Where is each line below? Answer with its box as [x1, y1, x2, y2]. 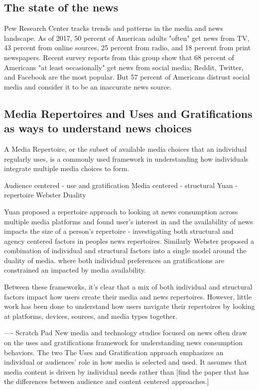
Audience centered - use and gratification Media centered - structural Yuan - [4, 180, 238, 190]
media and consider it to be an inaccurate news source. [4, 81, 172, 92]
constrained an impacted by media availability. [4, 265, 146, 275]
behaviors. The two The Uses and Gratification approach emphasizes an [4, 347, 224, 357]
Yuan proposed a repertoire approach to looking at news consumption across [4, 206, 238, 216]
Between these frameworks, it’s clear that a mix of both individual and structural [4, 282, 253, 292]
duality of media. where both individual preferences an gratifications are [4, 255, 225, 265]
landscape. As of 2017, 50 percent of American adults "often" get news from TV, [4, 32, 250, 43]
